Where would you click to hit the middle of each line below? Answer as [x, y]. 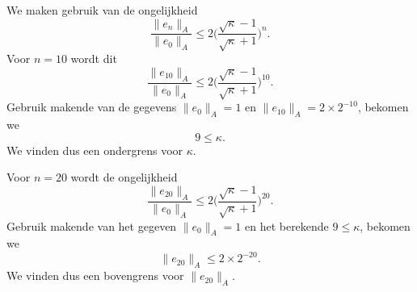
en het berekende [286, 225]
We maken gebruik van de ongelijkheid [102, 10]
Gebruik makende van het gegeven [92, 225]
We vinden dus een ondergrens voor [95, 150]
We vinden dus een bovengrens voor [95, 275]
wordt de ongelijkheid [124, 177]
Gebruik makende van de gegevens [92, 107]
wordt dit [94, 58]
